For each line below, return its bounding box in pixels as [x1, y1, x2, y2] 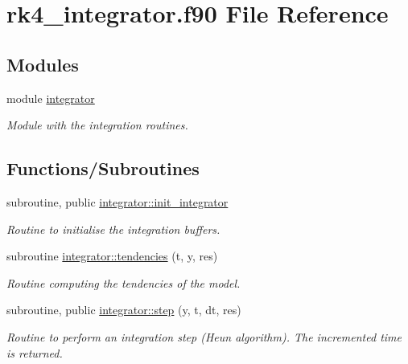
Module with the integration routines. [6, 117, 188, 133]
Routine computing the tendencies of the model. [6, 274, 241, 291]
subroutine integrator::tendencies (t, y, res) [6, 247, 218, 264]
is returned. [6, 344, 63, 361]
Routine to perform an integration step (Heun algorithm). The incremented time [6, 328, 402, 345]
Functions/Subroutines [6, 156, 200, 181]
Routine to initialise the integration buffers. [6, 220, 220, 237]
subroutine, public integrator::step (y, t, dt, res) [6, 301, 241, 318]
